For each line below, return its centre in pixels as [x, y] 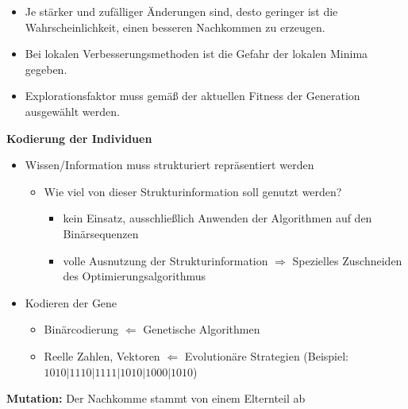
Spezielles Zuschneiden [347, 260]
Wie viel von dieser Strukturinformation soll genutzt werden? [193, 191]
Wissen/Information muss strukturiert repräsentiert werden [169, 165]
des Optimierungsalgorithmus [134, 276]
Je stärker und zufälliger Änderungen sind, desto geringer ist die [181, 11]
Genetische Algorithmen [202, 329]
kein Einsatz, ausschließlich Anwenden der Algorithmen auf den [217, 218]
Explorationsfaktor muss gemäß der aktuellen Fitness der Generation [192, 96]
